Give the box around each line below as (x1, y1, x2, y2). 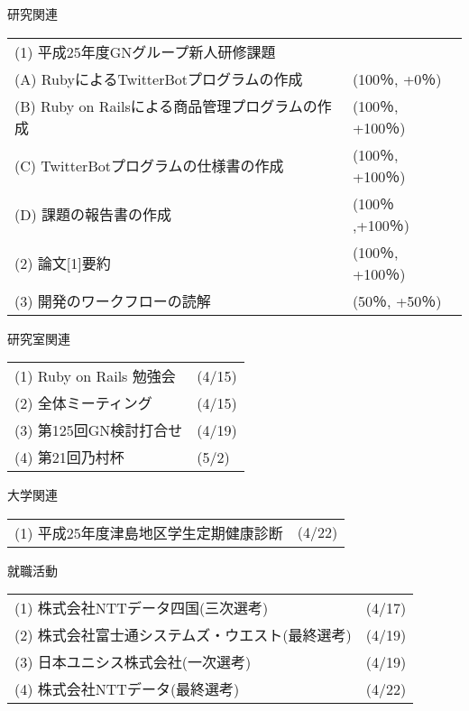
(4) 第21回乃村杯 (14, 447, 124, 468)
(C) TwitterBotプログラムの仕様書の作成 (14, 154, 284, 176)
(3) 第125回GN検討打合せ (14, 420, 183, 441)
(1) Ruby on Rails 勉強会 (14, 365, 176, 387)
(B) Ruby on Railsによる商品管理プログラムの (14, 95, 317, 116)
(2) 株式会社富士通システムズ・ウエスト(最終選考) (14, 624, 352, 646)
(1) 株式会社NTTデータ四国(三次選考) (14, 597, 269, 619)
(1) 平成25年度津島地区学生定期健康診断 (14, 522, 283, 543)
